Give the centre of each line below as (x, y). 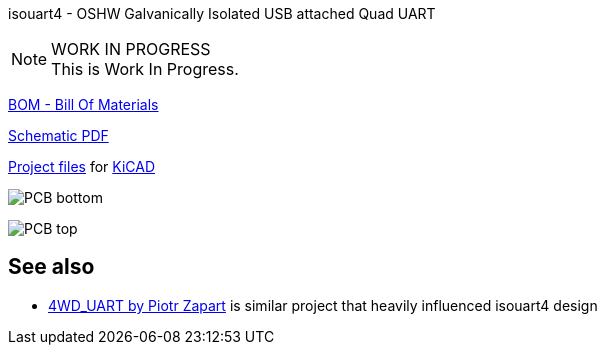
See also (51, 267)
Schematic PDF (58, 135)
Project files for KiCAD (82, 166)
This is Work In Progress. (145, 69)
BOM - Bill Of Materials (83, 104)
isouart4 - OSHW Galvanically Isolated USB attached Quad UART (222, 13)
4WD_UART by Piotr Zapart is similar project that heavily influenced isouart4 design (323, 305)
